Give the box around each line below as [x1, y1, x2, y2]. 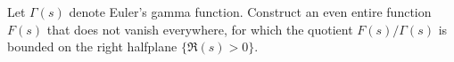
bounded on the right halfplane [7, 37, 177, 56]
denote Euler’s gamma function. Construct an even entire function [69, 3, 432, 20]
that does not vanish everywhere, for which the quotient [46, 19, 353, 38]
